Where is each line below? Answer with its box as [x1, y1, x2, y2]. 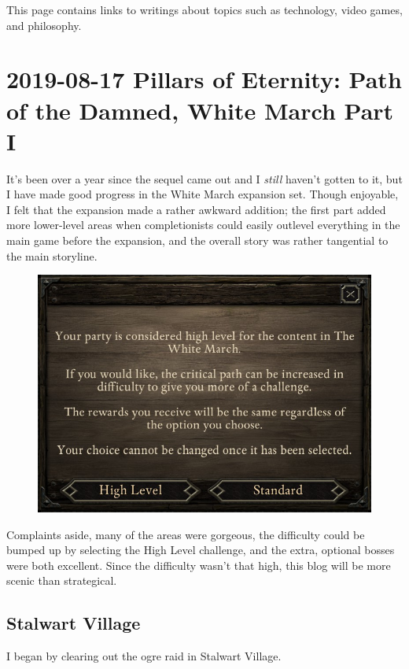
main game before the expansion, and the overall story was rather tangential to [6, 232, 389, 249]
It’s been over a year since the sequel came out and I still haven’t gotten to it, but [6, 170, 403, 187]
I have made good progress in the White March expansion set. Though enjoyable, [6, 186, 399, 202]
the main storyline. [6, 247, 98, 264]
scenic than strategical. [6, 572, 117, 589]
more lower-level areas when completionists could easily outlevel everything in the [6, 216, 400, 233]
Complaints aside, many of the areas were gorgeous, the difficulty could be [6, 526, 365, 542]
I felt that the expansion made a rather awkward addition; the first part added [6, 201, 386, 217]
